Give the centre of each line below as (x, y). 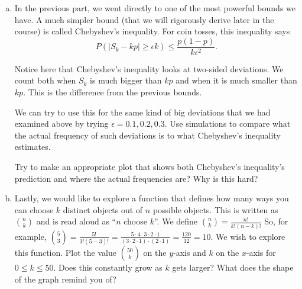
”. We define (176, 221)
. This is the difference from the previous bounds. (113, 92)
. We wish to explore (248, 236)
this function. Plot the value (65, 252)
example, (30, 236)
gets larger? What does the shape (233, 267)
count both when (45, 80)
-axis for (261, 252)
